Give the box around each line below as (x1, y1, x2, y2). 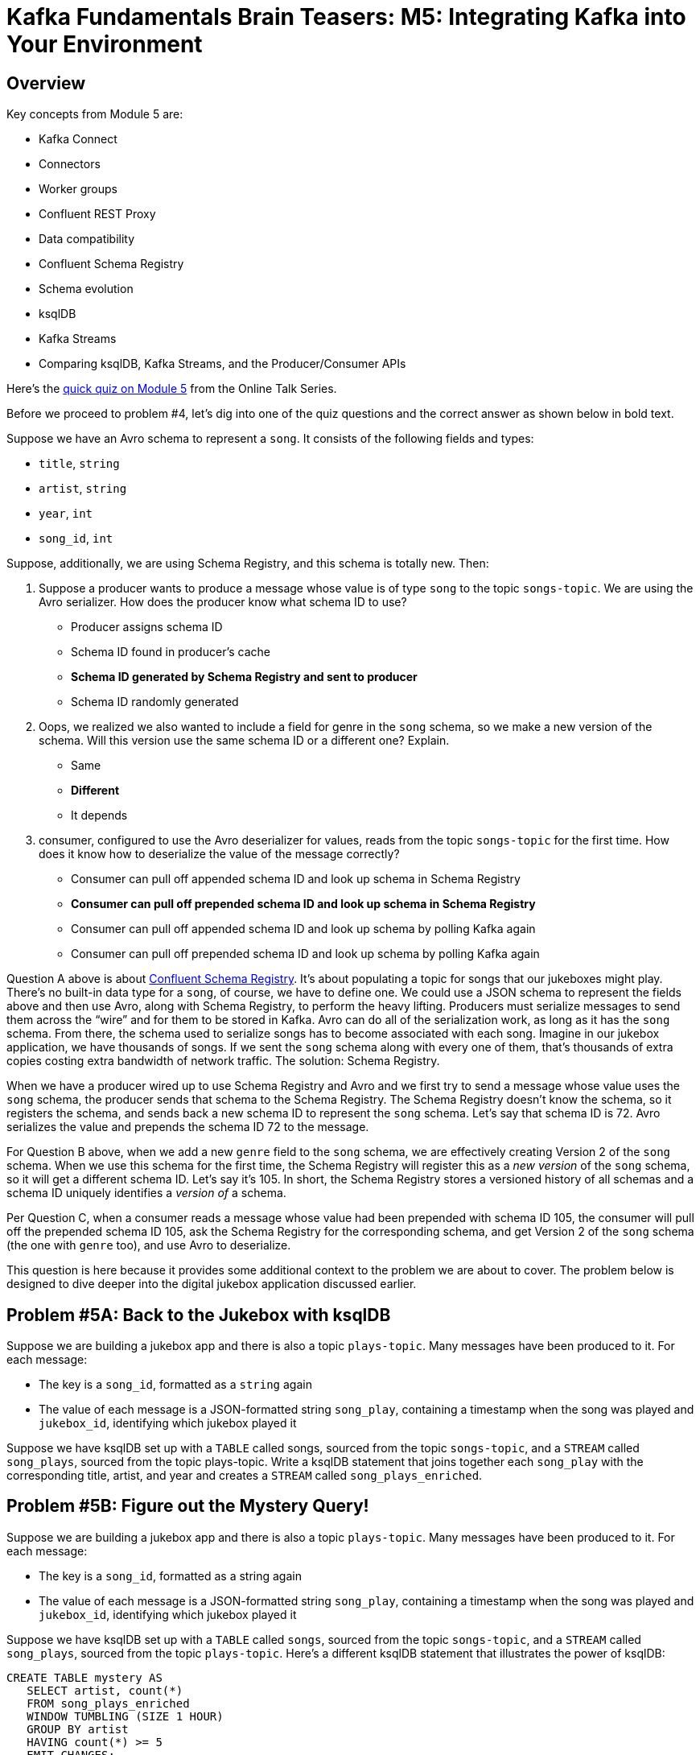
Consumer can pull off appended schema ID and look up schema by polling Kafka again (71, 922, 536, 936)
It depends (71, 808, 128, 823)
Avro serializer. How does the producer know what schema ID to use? (39, 595, 407, 609)
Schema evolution (39, 282, 134, 296)
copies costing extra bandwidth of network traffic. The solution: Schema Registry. (6, 1054, 440, 1068)
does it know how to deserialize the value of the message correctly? (39, 847, 400, 861)
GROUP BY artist (27, 1722, 129, 1736)
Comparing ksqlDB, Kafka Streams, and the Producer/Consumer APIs (39, 357, 406, 371)
